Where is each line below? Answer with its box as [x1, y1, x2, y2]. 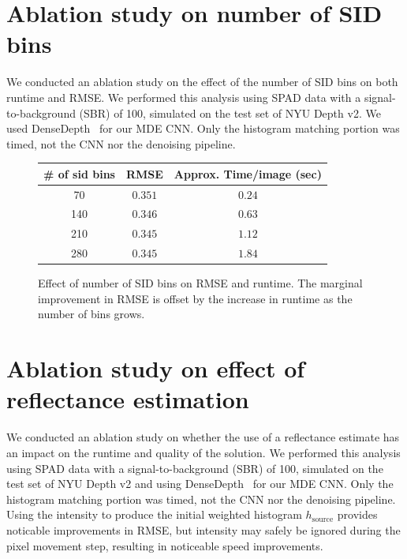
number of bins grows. [38, 306, 145, 322]
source [312, 515, 334, 523]
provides [337, 506, 378, 523]
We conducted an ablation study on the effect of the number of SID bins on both [6, 73, 398, 90]
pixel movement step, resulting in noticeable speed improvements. [6, 537, 323, 553]
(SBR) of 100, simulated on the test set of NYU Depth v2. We [79, 104, 381, 121]
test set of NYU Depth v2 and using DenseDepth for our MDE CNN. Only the [6, 475, 394, 492]
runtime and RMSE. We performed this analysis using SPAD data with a [6, 88, 361, 105]
